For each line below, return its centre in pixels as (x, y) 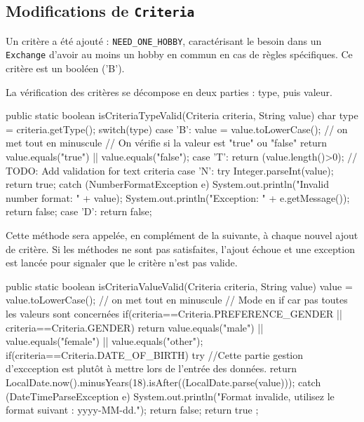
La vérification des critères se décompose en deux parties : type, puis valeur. (169, 91)
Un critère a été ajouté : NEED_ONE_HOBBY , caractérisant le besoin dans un (164, 40)
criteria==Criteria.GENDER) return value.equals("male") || (135, 327)
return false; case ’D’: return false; (79, 211)
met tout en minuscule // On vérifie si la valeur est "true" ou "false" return (167, 143)
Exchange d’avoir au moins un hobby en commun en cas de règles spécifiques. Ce (179, 54)
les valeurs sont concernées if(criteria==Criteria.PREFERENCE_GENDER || (174, 313)
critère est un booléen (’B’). (65, 68)
